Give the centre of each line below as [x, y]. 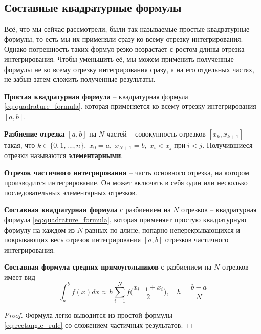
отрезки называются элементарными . [64, 155]
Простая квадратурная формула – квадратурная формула [96, 96]
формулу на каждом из [39, 229]
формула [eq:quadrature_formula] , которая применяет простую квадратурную [125, 219]
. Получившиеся [227, 144]
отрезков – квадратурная [219, 209]
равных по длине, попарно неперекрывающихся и [162, 229]
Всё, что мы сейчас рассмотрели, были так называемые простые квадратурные [127, 29]
